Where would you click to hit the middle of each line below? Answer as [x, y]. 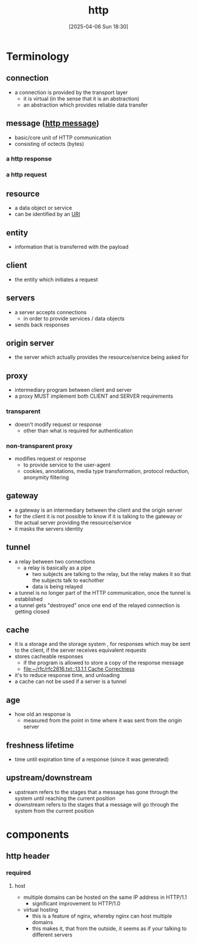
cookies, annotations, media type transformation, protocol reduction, [106, 471]
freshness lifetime [40, 745]
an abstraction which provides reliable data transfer [86, 105]
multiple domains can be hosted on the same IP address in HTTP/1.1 [105, 897]
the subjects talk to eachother [68, 580]
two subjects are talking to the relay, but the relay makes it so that [111, 574]
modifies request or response [50, 458]
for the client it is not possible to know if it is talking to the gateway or [98, 516]
